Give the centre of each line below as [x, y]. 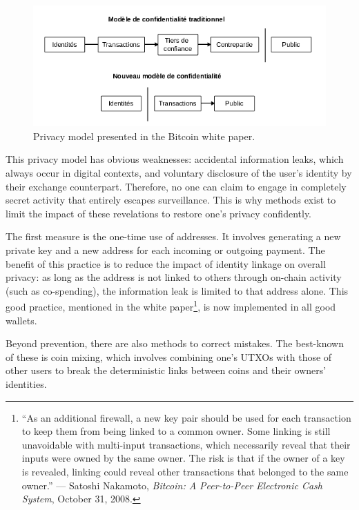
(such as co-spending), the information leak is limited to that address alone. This [177, 290]
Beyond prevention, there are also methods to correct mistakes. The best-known [175, 343]
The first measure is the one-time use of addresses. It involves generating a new [173, 236]
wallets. [21, 320]
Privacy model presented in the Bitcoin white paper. [144, 136]
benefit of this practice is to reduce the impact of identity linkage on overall [166, 263]
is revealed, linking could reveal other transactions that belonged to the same [185, 471]
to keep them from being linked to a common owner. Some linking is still [176, 431]
